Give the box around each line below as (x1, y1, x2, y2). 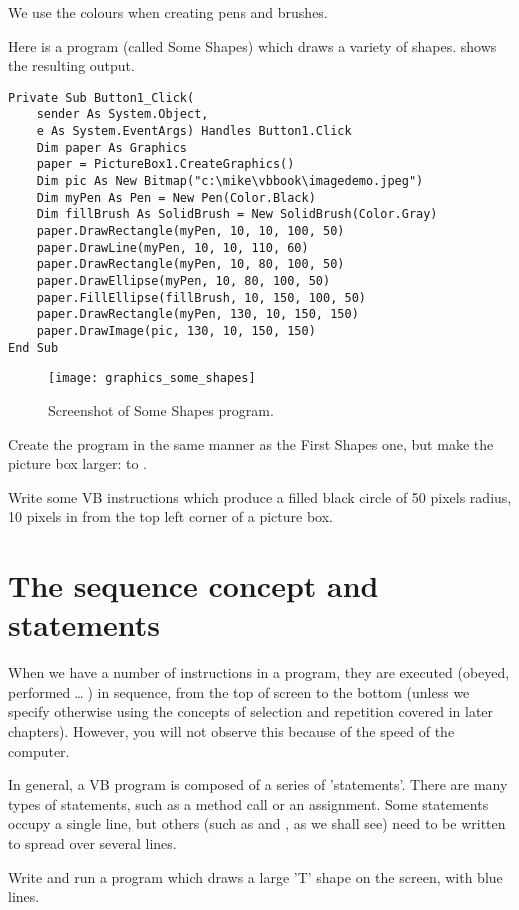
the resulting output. (8, 55, 135, 76)
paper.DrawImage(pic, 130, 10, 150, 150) (36, 323, 316, 338)
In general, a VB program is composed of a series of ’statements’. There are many (8, 774, 508, 795)
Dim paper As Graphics (36, 140, 187, 155)
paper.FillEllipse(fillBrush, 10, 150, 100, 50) (36, 290, 366, 305)
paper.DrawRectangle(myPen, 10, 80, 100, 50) (36, 257, 345, 272)
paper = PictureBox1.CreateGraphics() (36, 157, 295, 172)
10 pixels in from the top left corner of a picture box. (8, 506, 333, 527)
